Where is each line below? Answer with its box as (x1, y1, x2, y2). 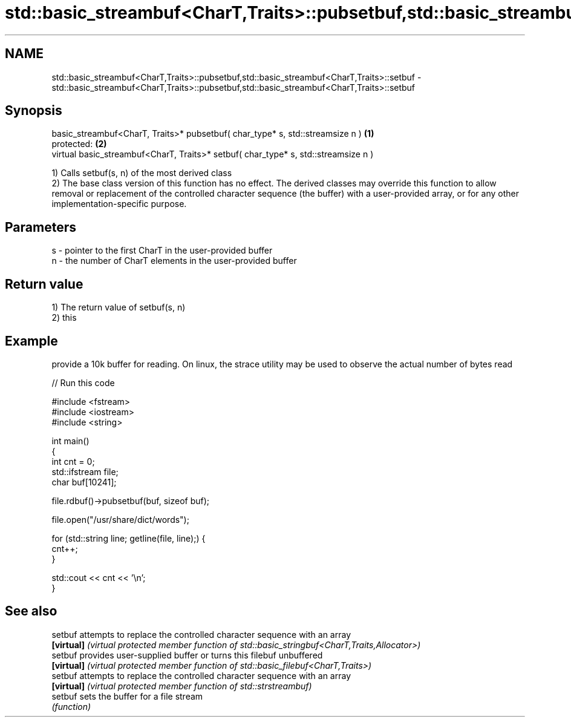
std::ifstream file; (51, 466, 119, 477)
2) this (51, 312, 77, 323)
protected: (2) (51, 139, 107, 149)
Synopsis (5, 103, 62, 119)
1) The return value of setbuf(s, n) (51, 302, 186, 313)
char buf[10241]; (51, 476, 117, 487)
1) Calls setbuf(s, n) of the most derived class (51, 168, 232, 179)
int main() (51, 435, 90, 446)
